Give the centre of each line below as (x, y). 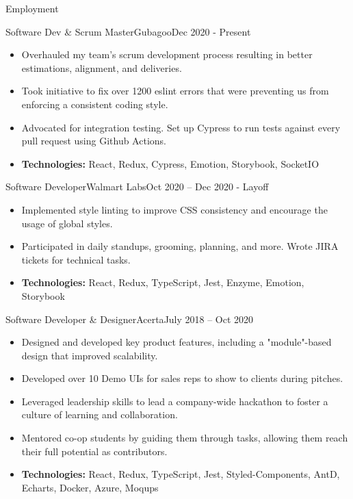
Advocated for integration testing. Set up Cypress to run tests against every (181, 127)
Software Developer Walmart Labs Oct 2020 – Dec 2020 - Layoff (137, 187)
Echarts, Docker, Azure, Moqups (90, 487)
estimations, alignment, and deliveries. (102, 67)
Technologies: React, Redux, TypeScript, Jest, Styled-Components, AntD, (181, 474)
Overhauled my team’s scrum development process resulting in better (167, 54)
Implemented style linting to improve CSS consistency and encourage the (174, 209)
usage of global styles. (67, 223)
